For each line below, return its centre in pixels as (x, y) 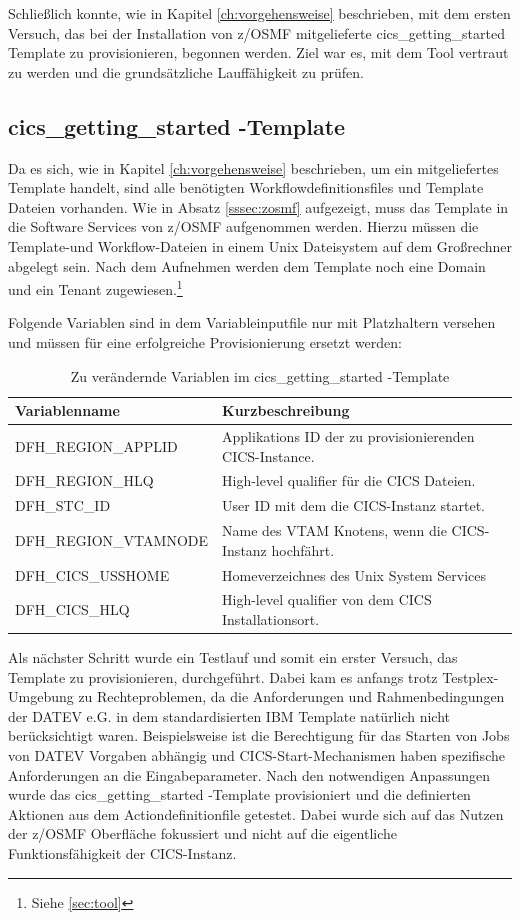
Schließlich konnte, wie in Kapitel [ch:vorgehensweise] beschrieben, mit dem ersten (259, 13)
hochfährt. (303, 549)
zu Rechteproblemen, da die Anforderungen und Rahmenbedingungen (291, 696)
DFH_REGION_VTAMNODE (112, 539)
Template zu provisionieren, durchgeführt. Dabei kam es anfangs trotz (223, 676)
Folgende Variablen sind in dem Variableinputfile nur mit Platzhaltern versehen (252, 322)
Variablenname (67, 410)
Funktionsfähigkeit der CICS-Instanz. (122, 853)
